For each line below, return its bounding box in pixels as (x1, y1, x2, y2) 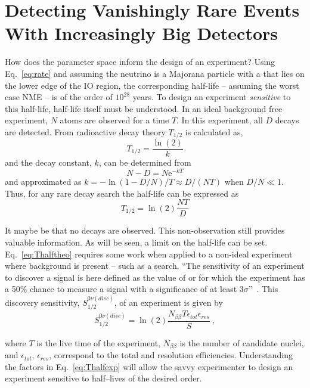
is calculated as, (185, 125, 243, 138)
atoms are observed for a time (60, 114, 169, 126)
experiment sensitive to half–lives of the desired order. (5, 372, 202, 384)
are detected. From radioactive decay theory (5, 125, 166, 138)
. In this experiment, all (176, 114, 263, 126)
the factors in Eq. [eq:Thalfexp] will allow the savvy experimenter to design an (5, 360, 293, 373)
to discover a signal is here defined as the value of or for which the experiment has (5, 271, 305, 283)
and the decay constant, (5, 156, 92, 169)
